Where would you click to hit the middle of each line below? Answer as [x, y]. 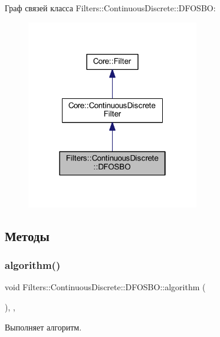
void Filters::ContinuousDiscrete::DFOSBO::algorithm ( [105, 287]
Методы [27, 235]
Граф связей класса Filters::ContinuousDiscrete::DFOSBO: [110, 8]
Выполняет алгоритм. [43, 327]
